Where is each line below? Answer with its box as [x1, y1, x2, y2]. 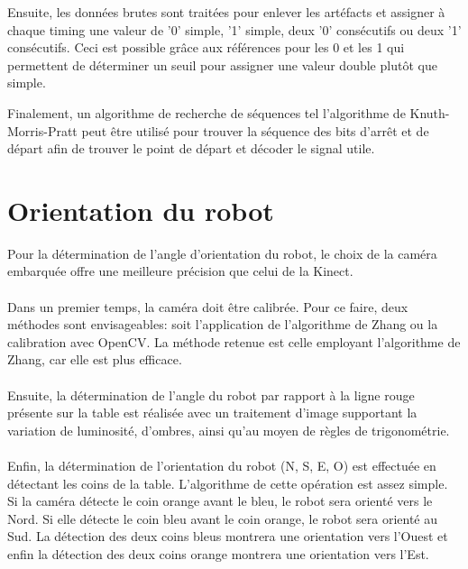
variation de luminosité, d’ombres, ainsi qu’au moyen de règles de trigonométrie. [7, 420, 450, 439]
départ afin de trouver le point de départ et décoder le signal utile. [7, 139, 375, 158]
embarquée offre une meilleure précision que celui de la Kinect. [7, 262, 353, 280]
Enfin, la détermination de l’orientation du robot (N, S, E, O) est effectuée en [7, 456, 436, 474]
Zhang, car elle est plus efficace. [7, 350, 182, 369]
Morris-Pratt [7, 121, 78, 140]
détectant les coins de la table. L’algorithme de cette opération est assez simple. [7, 473, 448, 492]
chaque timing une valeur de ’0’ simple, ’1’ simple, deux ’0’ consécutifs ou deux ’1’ [7, 20, 462, 39]
